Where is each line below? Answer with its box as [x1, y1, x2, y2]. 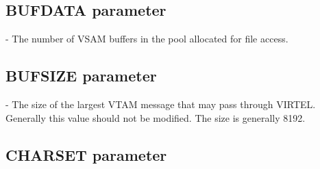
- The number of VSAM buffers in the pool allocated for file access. [5, 31, 288, 46]
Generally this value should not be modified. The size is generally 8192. [5, 110, 306, 125]
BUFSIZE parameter [5, 65, 157, 86]
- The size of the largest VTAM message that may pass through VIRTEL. [5, 97, 316, 111]
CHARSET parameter [5, 144, 167, 165]
